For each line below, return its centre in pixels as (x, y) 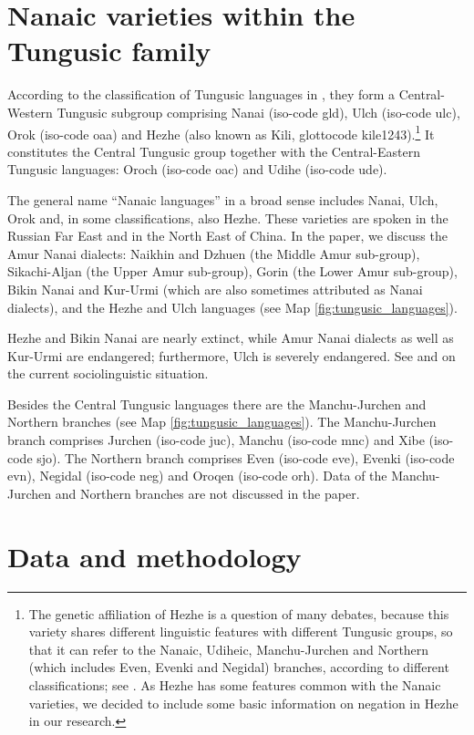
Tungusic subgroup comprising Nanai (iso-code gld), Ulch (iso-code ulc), (258, 112)
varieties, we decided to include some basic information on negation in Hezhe (243, 703)
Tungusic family (109, 51)
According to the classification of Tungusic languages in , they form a (201, 94)
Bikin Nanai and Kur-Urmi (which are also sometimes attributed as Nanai (215, 289)
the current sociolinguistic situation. (108, 373)
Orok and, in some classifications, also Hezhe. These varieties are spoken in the (228, 217)
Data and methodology (155, 556)
